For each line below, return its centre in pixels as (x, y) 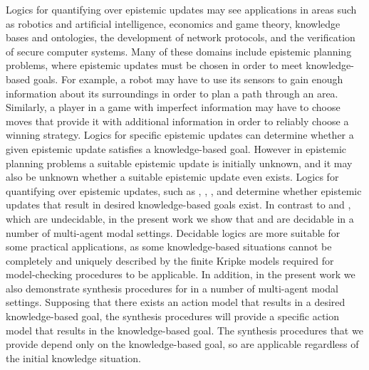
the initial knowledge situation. (73, 358)
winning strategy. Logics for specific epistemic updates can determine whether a (180, 135)
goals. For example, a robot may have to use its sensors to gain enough (188, 79)
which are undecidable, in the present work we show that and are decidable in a (180, 218)
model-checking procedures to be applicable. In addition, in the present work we (181, 274)
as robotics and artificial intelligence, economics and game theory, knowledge (173, 23)
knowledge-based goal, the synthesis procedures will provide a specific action (173, 316)
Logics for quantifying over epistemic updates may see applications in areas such (181, 9)
